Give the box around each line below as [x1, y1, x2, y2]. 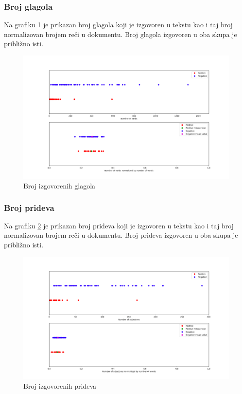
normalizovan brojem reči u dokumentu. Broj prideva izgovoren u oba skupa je [4, 230, 238, 240]
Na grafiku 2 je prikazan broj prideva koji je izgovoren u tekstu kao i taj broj [4, 220, 234, 230]
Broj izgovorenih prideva [23, 380, 97, 391]
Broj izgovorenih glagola [23, 181, 96, 190]
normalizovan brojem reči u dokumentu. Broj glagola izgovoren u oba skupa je [4, 29, 237, 39]
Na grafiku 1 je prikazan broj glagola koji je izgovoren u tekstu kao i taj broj [4, 19, 233, 30]
